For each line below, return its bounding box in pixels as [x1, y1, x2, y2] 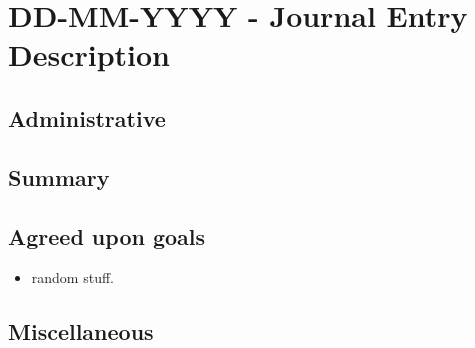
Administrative [8, 102, 166, 133]
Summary [8, 161, 110, 192]
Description [8, 34, 171, 75]
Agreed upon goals [8, 220, 206, 251]
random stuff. [31, 267, 114, 288]
